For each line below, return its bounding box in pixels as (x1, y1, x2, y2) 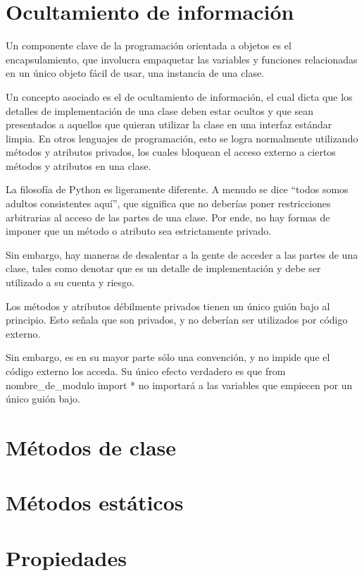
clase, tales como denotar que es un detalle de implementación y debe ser (6, 261, 321, 276)
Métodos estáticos (6, 488, 184, 517)
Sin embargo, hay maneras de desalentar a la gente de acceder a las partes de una (6, 247, 358, 262)
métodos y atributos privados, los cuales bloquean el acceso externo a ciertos (6, 145, 336, 159)
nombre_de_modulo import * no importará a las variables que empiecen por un (6, 377, 353, 392)
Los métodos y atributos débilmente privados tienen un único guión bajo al (6, 298, 330, 313)
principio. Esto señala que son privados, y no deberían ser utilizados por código (6, 312, 348, 327)
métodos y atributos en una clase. (6, 158, 151, 173)
